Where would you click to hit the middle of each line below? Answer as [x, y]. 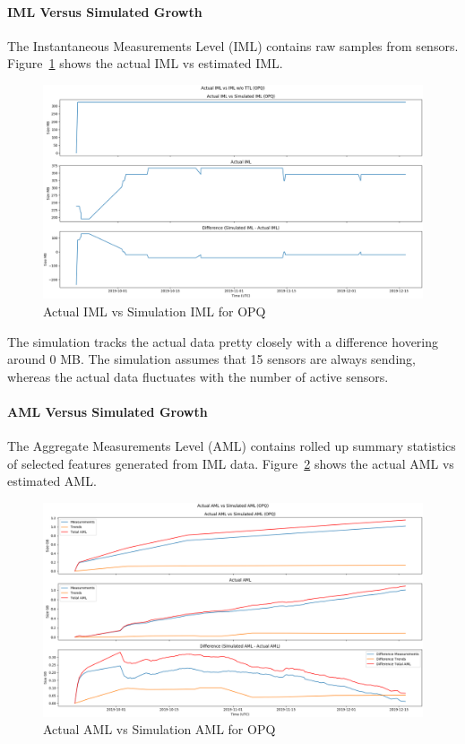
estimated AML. [52, 481]
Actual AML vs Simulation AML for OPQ [159, 729]
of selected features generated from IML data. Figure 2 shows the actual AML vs [231, 463]
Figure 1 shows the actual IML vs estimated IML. [145, 63]
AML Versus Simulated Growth [108, 412]
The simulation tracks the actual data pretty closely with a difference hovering [223, 341]
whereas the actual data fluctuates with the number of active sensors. [198, 376]
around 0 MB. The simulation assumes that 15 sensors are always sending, [211, 359]
